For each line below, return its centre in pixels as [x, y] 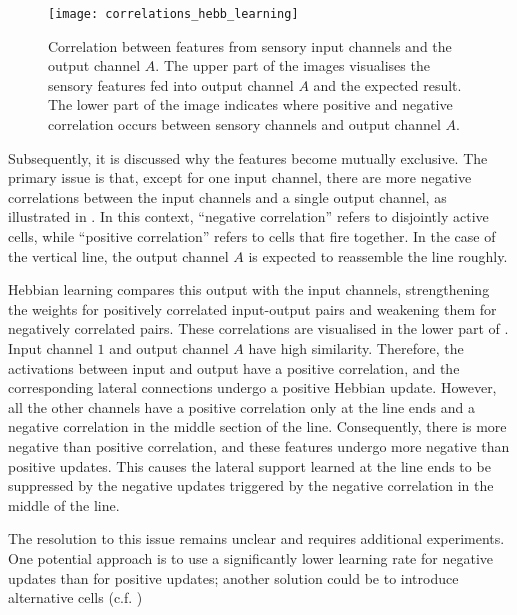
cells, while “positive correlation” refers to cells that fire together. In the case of [252, 236]
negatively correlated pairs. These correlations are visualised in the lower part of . [258, 328]
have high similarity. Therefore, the [356, 347]
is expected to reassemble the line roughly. [378, 255]
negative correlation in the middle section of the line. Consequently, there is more [257, 426]
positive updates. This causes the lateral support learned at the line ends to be [249, 465]
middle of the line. [64, 504]
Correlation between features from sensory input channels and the [250, 45]
